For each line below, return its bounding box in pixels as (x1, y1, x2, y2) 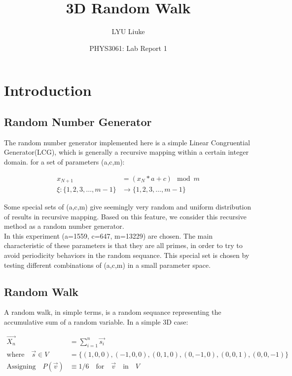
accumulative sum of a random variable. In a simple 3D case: (4, 316, 188, 327)
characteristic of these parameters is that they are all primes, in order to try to (4, 240, 243, 251)
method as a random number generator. (4, 221, 124, 231)
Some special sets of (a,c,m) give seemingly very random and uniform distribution (4, 202, 252, 211)
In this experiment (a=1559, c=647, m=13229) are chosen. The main (4, 230, 213, 241)
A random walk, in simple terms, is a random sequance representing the (4, 307, 221, 317)
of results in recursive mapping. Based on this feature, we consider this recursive (4, 211, 247, 221)
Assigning (6, 363, 36, 370)
